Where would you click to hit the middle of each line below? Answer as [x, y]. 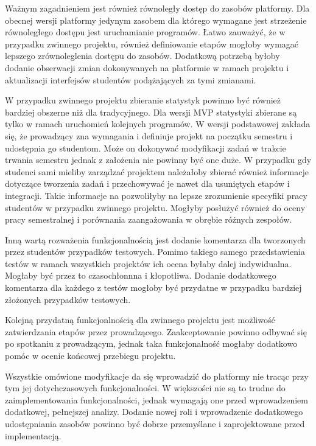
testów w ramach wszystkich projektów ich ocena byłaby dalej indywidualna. [148, 263]
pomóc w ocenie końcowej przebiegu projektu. [90, 356]
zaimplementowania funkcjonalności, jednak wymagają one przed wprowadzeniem [156, 399]
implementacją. [33, 435]
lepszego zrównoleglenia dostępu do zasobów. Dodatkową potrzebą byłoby [142, 56]
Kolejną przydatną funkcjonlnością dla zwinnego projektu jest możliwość [140, 320]
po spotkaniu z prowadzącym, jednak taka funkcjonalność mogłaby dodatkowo [151, 343]
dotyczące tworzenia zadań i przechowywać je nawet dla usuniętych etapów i [147, 183]
